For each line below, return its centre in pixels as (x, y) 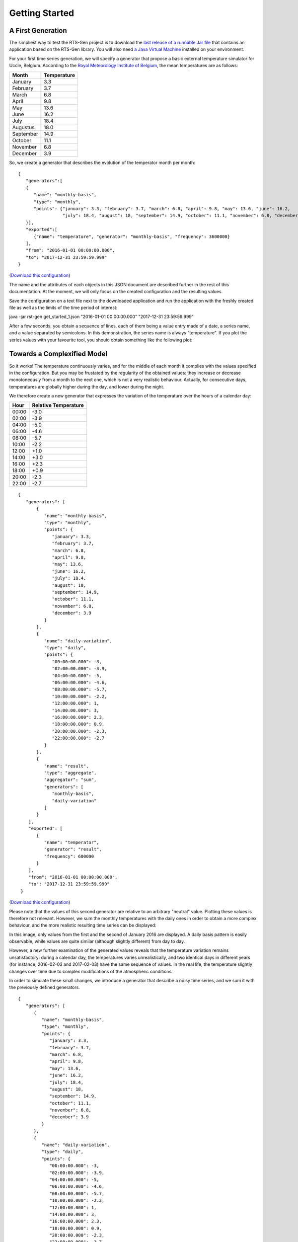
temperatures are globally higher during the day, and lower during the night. (87, 387)
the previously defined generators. (45, 987)
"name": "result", (66, 766)
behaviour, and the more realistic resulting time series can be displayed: (83, 925)
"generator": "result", (73, 849)
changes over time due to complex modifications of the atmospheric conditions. (91, 971)
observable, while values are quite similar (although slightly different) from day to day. (97, 941)
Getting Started (42, 13)
